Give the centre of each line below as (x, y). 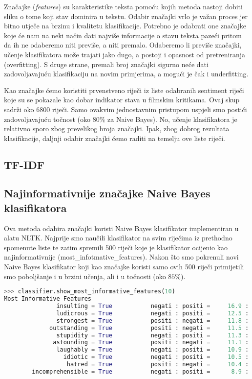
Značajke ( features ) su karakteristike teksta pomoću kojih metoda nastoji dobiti (123, 6)
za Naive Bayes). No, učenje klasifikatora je (172, 119)
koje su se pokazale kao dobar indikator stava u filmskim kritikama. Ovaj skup (122, 100)
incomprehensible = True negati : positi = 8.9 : (140, 371)
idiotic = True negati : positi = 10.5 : (156, 357)
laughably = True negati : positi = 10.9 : (153, 350)
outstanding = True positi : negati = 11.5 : (149, 328)
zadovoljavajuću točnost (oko (47, 119)
